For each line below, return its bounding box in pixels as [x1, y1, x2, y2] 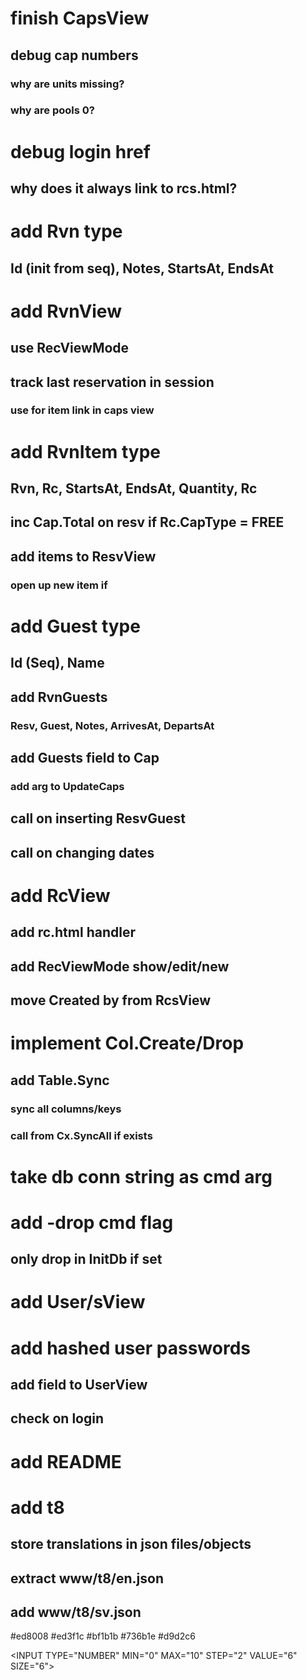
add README [10, 1450, 122, 1473]
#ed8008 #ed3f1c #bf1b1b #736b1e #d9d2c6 [10, 1630, 196, 1642]
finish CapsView [10, 7, 150, 30]
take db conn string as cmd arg [10, 1165, 273, 1188]
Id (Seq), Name [10, 655, 105, 672]
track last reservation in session [10, 373, 215, 391]
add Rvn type [10, 220, 123, 243]
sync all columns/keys [10, 1102, 122, 1116]
